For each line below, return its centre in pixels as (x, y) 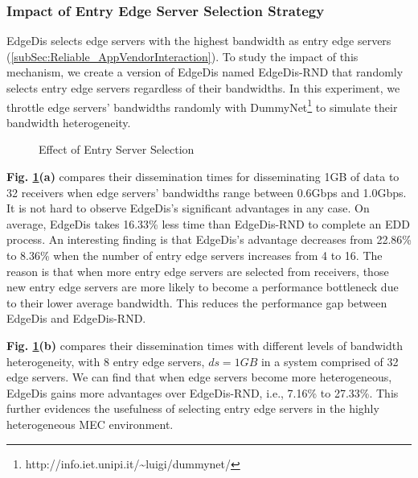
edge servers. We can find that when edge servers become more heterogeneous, (199, 377)
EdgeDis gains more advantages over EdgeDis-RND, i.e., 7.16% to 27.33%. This (203, 392)
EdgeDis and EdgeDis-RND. (76, 318)
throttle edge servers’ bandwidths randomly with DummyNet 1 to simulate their (202, 105)
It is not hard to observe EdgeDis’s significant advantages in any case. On (188, 208)
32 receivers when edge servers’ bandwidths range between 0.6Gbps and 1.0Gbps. (207, 192)
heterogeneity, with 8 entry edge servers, (106, 361)
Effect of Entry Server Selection (117, 149)
